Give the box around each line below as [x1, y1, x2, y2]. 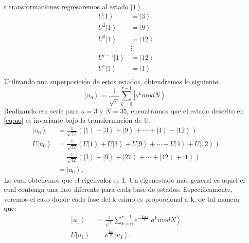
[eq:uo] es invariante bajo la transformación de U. [4, 115, 151, 125]
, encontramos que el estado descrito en [126, 105, 244, 115]
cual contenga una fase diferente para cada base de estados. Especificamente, [4, 184, 232, 194]
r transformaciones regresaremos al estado [4, 1, 129, 11]
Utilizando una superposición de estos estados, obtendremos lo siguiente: [4, 76, 220, 86]
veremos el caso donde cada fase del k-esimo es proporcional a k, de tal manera [4, 193, 240, 204]
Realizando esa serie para [4, 105, 79, 115]
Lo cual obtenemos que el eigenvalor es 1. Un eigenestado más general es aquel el [4, 174, 245, 185]
